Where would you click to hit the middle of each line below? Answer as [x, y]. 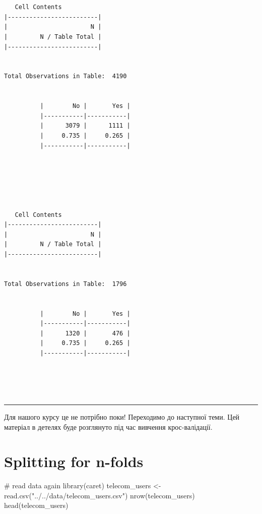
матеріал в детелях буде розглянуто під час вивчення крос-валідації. [108, 426]
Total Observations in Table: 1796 [65, 284]
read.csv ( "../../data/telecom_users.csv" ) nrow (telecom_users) [100, 495]
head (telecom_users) [36, 505]
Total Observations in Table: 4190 [65, 76]
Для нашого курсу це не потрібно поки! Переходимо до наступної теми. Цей [122, 416]
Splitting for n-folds [74, 461]
